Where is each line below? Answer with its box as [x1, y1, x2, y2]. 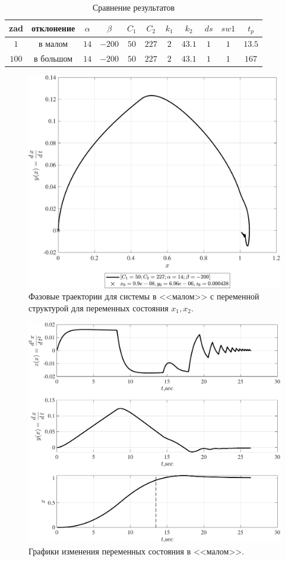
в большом [34, 52, 73, 65]
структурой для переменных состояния [28, 302, 169, 314]
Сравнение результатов [92, 1, 175, 13]
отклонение [31, 22, 75, 34]
